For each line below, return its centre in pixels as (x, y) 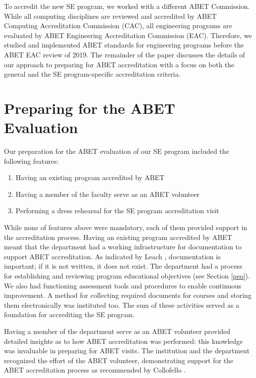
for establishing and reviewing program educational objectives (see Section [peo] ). (127, 276)
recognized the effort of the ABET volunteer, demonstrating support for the (119, 360)
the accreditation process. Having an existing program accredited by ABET (118, 237)
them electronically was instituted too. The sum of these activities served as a (122, 305)
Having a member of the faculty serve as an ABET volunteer (108, 194)
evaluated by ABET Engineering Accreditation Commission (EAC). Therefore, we (128, 35)
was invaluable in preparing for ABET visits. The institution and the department (127, 351)
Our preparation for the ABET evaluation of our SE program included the (117, 151)
